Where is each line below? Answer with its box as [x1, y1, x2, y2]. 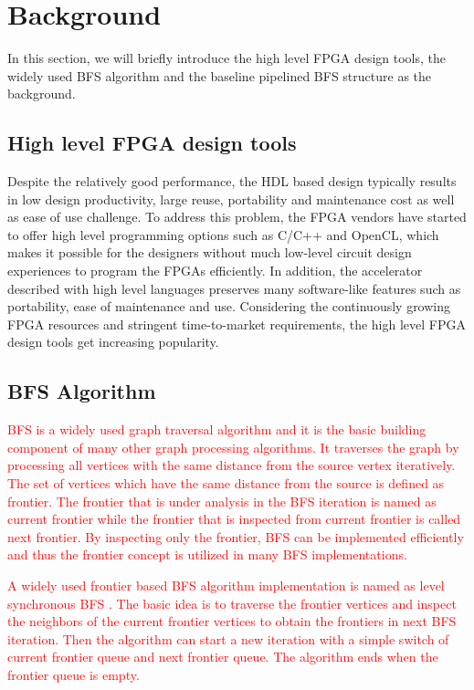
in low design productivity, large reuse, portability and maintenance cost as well [7, 189, 455, 208]
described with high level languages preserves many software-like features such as [7, 278, 461, 298]
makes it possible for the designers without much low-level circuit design [7, 243, 412, 262]
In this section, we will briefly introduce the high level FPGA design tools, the [7, 48, 446, 68]
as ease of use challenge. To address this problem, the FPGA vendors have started [7, 207, 467, 226]
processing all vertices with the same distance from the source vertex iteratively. [7, 455, 456, 475]
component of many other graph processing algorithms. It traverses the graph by [7, 437, 459, 456]
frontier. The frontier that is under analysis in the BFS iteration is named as [7, 491, 437, 510]
